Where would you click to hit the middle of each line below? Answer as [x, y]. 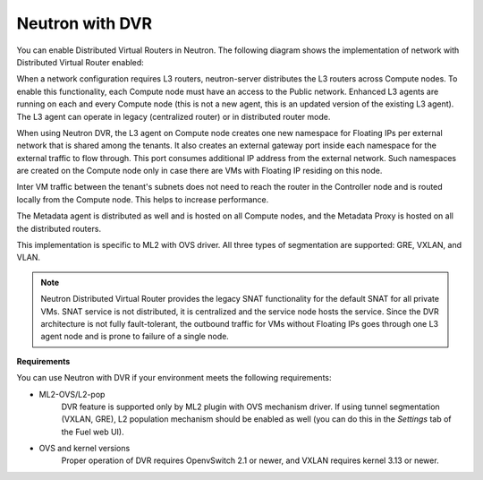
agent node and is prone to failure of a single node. [135, 337]
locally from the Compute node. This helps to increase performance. [143, 199]
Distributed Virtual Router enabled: [80, 62]
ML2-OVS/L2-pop [72, 394]
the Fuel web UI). [93, 432]
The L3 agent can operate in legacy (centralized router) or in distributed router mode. [174, 116]
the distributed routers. [59, 228]
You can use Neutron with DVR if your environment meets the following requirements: [174, 378]
